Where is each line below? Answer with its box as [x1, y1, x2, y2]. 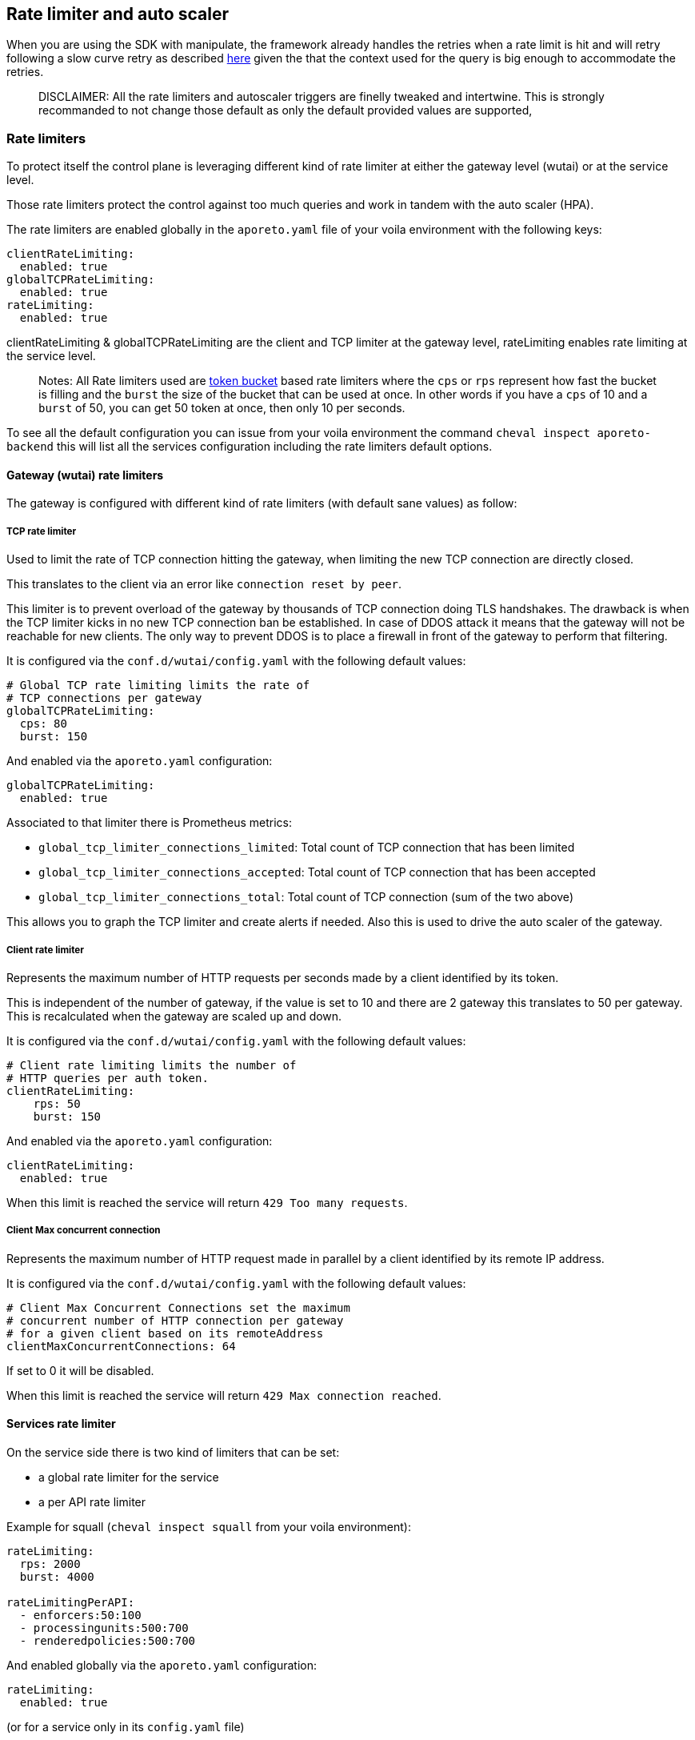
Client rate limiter [6, 944, 84, 956]
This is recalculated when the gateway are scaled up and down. [6, 1008, 342, 1023]
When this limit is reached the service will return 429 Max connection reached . [6, 1388, 441, 1402]
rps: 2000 [19, 1557, 81, 1570]
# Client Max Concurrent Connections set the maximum [6, 1301, 350, 1314]
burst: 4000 [19, 1570, 94, 1583]
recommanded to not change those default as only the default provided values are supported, [38, 103, 533, 118]
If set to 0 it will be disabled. [6, 1363, 154, 1377]
